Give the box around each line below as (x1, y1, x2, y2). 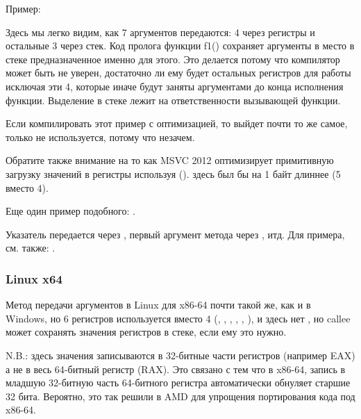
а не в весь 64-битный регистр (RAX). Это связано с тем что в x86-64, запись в (6, 361, 346, 376)
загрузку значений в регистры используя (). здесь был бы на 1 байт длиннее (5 (6, 166, 341, 181)
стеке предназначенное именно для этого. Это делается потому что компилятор (6, 51, 340, 66)
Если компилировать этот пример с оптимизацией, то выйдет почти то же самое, (6, 116, 348, 131)
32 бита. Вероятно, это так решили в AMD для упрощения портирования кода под (6, 388, 355, 403)
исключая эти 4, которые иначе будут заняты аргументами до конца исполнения (6, 79, 344, 93)
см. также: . (6, 240, 56, 255)
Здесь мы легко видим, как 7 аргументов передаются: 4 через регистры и (6, 24, 315, 39)
